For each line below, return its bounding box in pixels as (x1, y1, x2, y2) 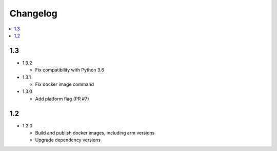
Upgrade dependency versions (35, 137, 101, 143)
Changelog (9, 8, 57, 19)
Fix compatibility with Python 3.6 (35, 67, 105, 73)
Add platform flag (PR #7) (35, 96, 89, 102)
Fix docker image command (35, 81, 94, 87)
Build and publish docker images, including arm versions (35, 130, 155, 136)
